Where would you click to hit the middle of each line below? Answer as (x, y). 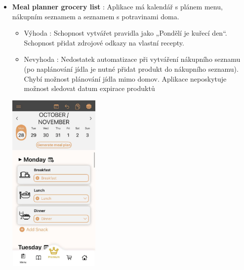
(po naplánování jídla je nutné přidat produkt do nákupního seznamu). (131, 68)
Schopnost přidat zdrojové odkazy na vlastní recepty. (104, 42)
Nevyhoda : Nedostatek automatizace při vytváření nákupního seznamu (132, 59)
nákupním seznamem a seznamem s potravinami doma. (96, 16)
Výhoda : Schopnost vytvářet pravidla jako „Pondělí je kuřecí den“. (125, 33)
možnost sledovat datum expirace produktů (89, 88)
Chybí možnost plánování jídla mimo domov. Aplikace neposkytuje (125, 78)
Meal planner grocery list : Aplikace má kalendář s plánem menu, (117, 6)
